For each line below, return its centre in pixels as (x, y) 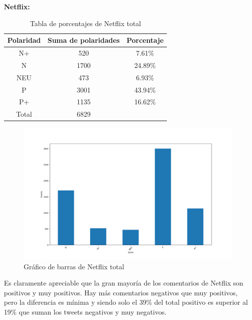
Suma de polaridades (84, 40)
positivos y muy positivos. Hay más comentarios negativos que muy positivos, (121, 292)
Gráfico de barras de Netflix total (74, 266)
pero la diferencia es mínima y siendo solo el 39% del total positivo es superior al (126, 302)
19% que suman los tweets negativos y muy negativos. (85, 311)
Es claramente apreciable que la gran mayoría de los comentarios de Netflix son (124, 283)
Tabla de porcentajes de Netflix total (86, 23)
